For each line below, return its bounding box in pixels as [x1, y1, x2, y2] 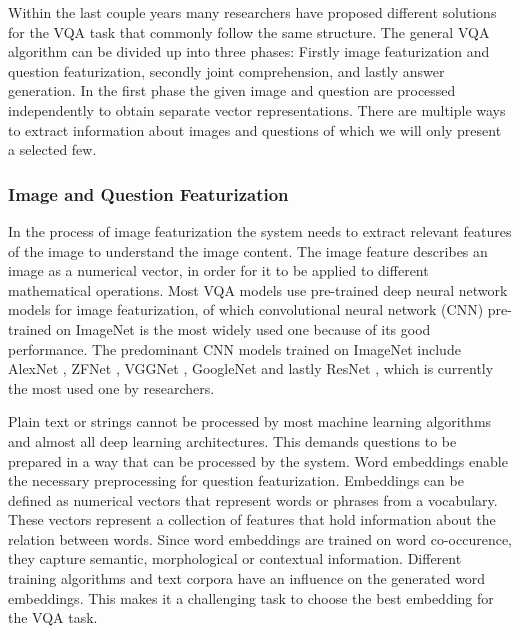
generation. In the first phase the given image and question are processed [8, 80, 456, 101]
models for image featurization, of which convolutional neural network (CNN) [8, 299, 484, 320]
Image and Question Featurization [8, 181, 289, 206]
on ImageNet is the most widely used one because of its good [56, 318, 431, 339]
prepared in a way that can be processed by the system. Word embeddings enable [8, 450, 508, 471]
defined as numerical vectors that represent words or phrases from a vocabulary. [8, 489, 498, 510]
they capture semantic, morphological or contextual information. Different [8, 548, 462, 569]
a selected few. [8, 139, 97, 160]
